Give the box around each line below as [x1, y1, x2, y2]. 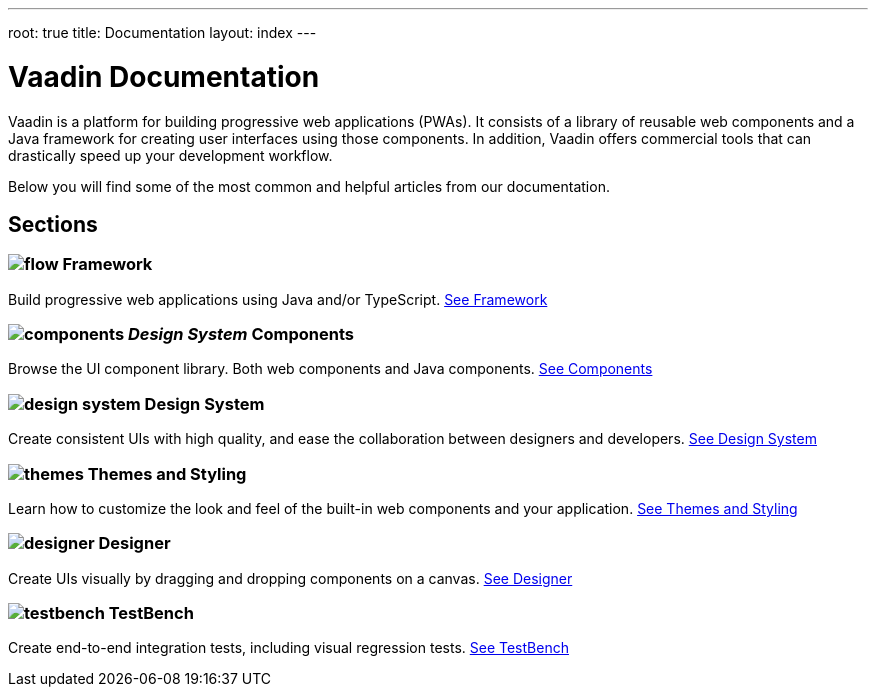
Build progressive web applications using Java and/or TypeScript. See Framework [8, 290, 548, 308]
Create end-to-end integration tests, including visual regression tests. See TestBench [8, 639, 569, 657]
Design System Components [127, 324, 354, 345]
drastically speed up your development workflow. [8, 146, 333, 164]
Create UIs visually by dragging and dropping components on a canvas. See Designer [8, 569, 573, 587]
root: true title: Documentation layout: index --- [8, 24, 317, 41]
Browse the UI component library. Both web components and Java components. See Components [8, 360, 653, 378]
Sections [8, 211, 98, 237]
